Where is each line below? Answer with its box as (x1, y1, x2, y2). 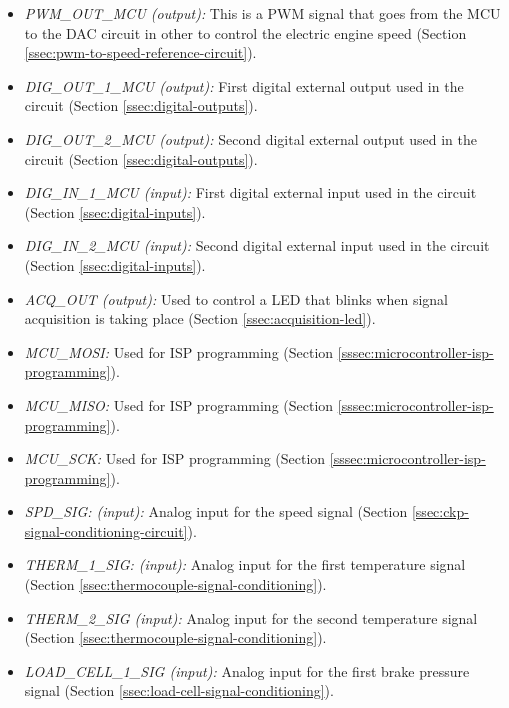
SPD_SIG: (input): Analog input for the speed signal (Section (24, 501, 408, 522)
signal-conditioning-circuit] (24, 520, 188, 541)
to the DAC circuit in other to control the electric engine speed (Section (24, 22, 467, 43)
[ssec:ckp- (411, 501, 469, 522)
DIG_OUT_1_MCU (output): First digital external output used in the (24, 75, 464, 96)
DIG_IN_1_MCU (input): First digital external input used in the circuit (24, 182, 477, 203)
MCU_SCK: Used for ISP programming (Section (24, 448, 326, 469)
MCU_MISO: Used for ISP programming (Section (24, 394, 334, 415)
